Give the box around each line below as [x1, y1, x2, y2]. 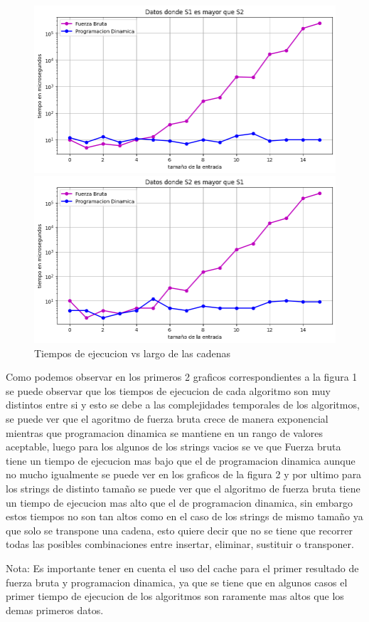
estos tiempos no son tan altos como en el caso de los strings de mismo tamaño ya [6, 509, 363, 524]
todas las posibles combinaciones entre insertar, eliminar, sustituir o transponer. [6, 537, 354, 552]
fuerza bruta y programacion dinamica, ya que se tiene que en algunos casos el [6, 574, 348, 589]
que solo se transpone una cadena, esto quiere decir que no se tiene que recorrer [6, 522, 353, 537]
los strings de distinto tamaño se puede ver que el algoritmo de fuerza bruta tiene [6, 480, 360, 495]
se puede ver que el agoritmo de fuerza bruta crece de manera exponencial [6, 411, 328, 426]
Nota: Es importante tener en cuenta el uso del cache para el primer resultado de [6, 560, 359, 575]
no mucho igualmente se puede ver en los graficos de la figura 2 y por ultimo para [6, 467, 362, 482]
